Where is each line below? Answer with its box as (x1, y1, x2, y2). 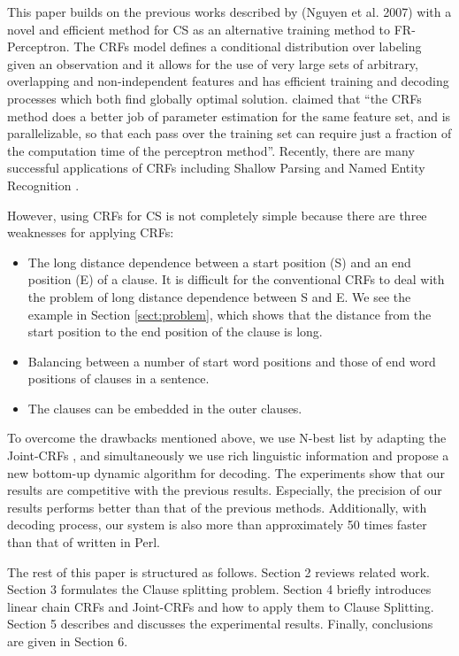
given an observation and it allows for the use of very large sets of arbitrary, (7, 54, 418, 73)
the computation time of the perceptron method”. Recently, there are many (7, 141, 415, 159)
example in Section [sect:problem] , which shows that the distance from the (27, 305, 432, 323)
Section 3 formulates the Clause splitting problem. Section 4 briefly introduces (7, 580, 432, 598)
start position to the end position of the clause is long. (27, 322, 323, 341)
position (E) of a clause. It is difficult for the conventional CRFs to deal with (27, 270, 445, 289)
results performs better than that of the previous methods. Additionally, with (7, 498, 427, 516)
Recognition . (7, 175, 80, 194)
